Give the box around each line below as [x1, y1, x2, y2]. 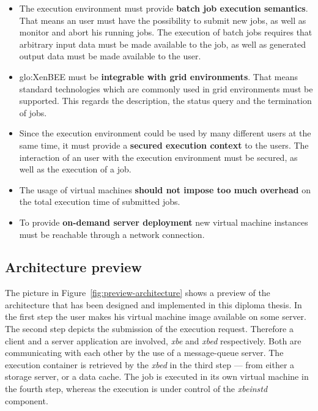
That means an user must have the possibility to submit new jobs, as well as [19, 13, 306, 26]
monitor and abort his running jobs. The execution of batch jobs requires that [19, 26, 312, 39]
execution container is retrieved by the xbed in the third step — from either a [5, 358, 295, 371]
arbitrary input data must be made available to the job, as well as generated [19, 37, 306, 50]
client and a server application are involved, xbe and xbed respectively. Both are [5, 334, 301, 347]
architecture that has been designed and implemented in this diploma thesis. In [5, 298, 302, 311]
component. [5, 394, 48, 407]
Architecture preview [5, 257, 142, 276]
